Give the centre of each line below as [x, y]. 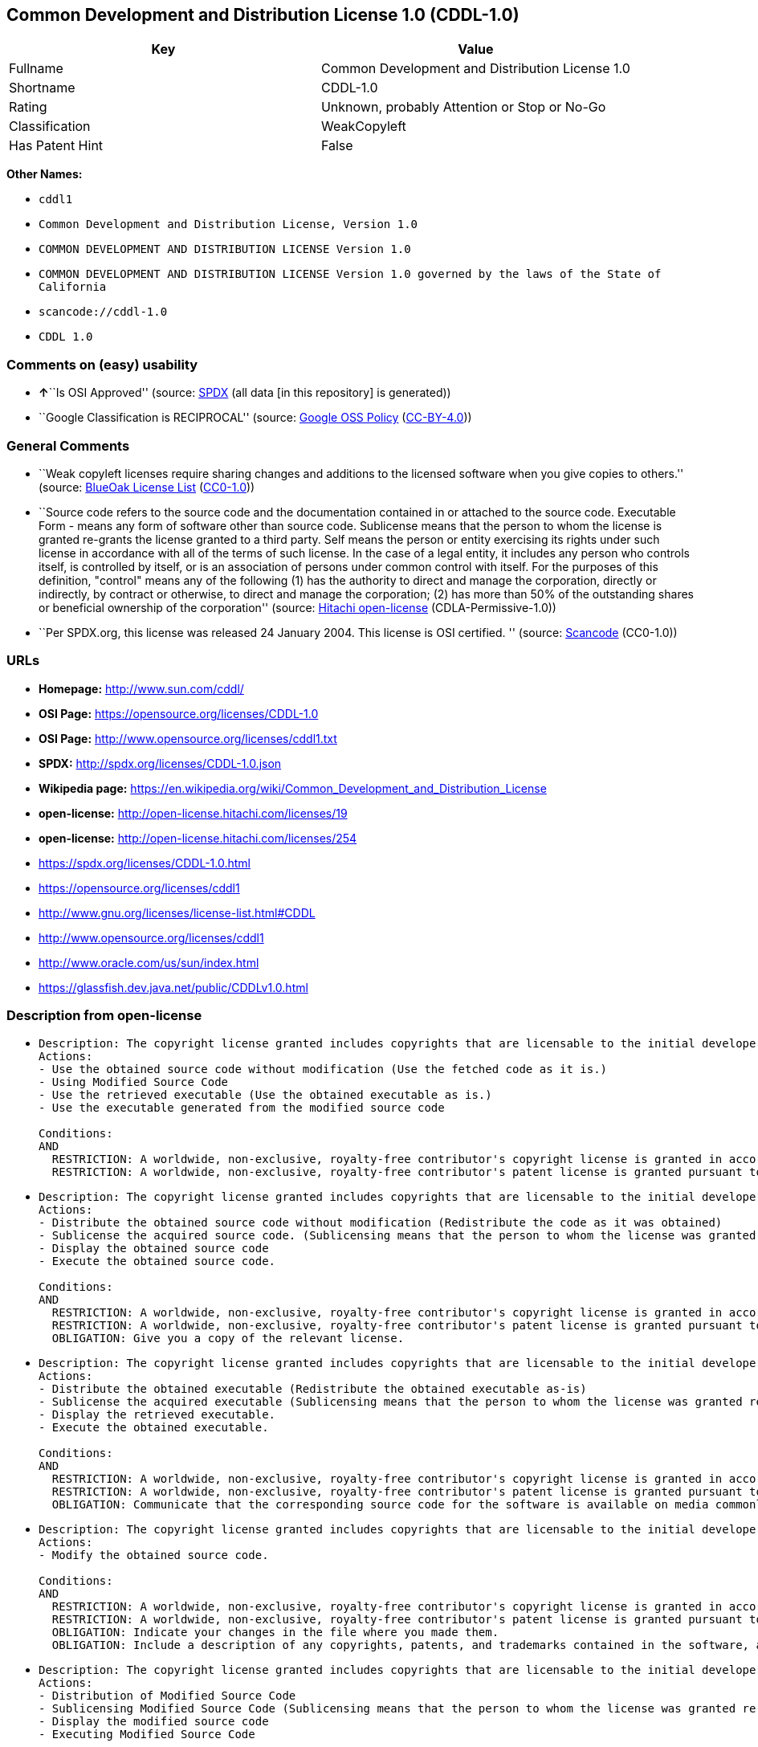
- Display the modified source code [154, 1722]
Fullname [36, 69]
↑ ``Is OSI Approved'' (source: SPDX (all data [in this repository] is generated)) [245, 393]
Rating [28, 107]
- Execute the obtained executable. [154, 1428]
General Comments [68, 445]
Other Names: [45, 174]
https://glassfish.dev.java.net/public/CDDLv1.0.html [173, 987]
